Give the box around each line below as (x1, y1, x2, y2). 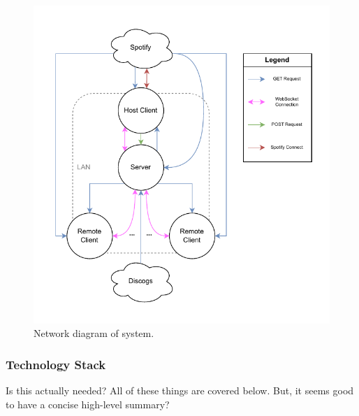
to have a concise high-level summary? (6, 396, 170, 411)
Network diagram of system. (34, 326, 154, 340)
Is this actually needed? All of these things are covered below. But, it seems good (6, 383, 354, 398)
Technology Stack (6, 355, 106, 373)
